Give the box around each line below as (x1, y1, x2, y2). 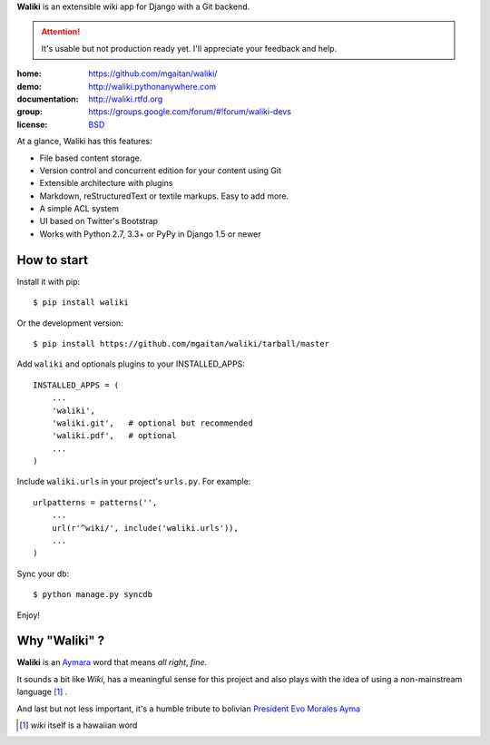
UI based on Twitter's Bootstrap (39, 216, 159, 227)
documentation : (16, 93, 79, 104)
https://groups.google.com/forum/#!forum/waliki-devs (88, 106, 292, 117)
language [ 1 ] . (16, 686, 68, 698)
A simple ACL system (39, 203, 120, 214)
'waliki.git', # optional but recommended (51, 417, 253, 428)
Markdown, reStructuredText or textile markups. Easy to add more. (39, 191, 289, 201)
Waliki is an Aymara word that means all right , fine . (16, 657, 208, 668)
